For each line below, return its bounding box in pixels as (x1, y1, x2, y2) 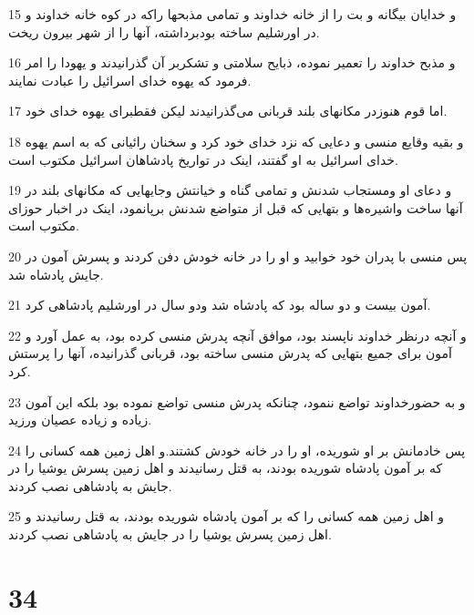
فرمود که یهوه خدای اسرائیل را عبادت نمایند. (8, 70, 252, 89)
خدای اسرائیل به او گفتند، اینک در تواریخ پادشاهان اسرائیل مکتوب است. (8, 149, 398, 169)
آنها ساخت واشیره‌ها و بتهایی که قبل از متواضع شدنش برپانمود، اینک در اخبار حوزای (8, 198, 463, 217)
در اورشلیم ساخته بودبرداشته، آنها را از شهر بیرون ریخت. (8, 22, 320, 41)
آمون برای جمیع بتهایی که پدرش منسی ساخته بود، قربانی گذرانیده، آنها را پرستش (8, 343, 452, 363)
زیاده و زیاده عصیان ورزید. (8, 410, 152, 429)
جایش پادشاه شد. (8, 264, 104, 283)
